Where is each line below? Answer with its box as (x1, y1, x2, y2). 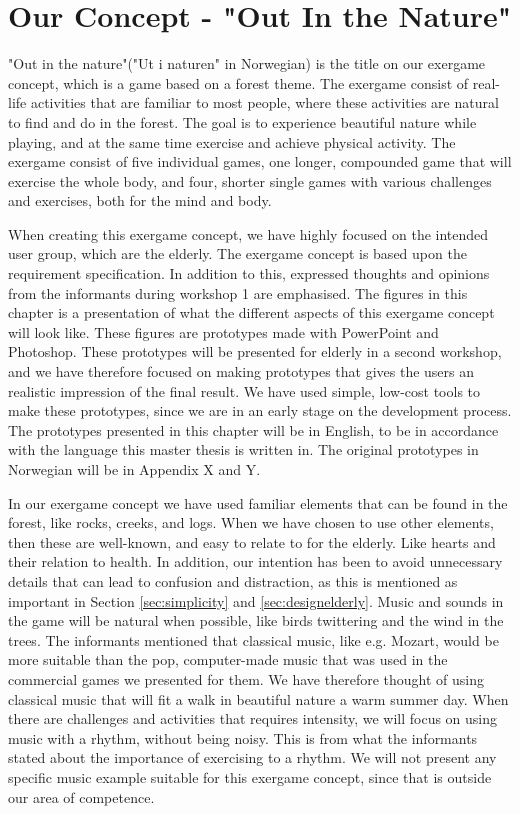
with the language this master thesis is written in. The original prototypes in (8, 439, 479, 460)
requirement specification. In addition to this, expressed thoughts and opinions (8, 263, 490, 284)
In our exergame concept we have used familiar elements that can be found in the (8, 492, 508, 513)
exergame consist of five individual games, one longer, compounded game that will (8, 151, 512, 172)
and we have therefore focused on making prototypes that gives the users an (8, 361, 475, 382)
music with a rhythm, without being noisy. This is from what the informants (8, 727, 478, 748)
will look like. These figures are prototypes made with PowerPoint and (8, 321, 439, 342)
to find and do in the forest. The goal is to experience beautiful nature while (8, 111, 477, 132)
